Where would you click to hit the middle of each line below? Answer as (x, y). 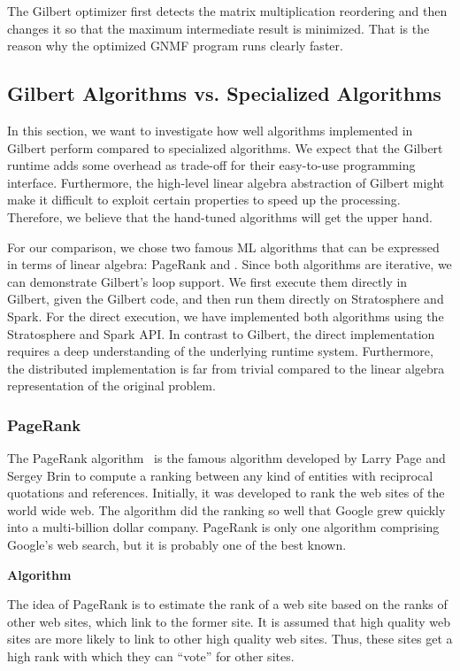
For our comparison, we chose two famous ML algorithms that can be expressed (223, 247)
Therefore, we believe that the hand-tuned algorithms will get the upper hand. (220, 216)
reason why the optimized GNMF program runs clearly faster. (175, 46)
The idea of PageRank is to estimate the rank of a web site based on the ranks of (227, 604)
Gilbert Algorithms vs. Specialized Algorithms (224, 93)
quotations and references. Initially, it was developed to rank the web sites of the (226, 493)
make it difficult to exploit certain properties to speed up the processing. (204, 200)
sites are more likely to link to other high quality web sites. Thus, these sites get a (230, 639)
